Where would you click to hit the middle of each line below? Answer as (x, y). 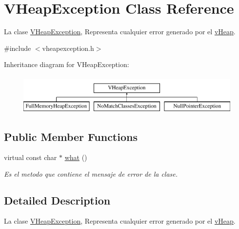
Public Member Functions (71, 137)
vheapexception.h (68, 48)
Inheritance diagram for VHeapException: (67, 64)
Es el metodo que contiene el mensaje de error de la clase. (91, 173)
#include (18, 48)
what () (76, 157)
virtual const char (30, 157)
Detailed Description (57, 200)
